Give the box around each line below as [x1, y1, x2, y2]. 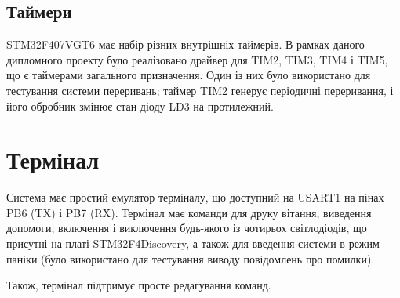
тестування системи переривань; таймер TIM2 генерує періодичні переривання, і [6, 82, 394, 98]
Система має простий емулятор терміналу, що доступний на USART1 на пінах [6, 189, 384, 205]
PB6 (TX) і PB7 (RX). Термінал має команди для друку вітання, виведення [6, 204, 372, 220]
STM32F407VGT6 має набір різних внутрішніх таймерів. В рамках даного [6, 36, 365, 53]
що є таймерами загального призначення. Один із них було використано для [6, 67, 371, 83]
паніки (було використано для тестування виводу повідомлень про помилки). [6, 250, 375, 267]
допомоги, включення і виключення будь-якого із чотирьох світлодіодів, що [6, 220, 367, 236]
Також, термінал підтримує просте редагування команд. [6, 277, 271, 293]
